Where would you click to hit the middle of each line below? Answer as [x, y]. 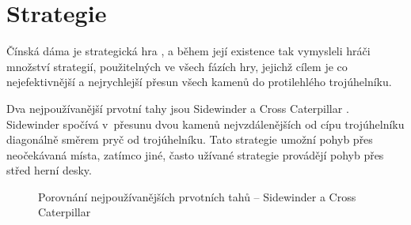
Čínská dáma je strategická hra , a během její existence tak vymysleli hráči [188, 51]
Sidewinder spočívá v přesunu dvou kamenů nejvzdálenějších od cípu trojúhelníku [205, 124]
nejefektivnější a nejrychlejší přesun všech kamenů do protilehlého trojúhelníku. [199, 82]
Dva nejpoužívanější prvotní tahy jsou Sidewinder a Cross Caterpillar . [178, 108]
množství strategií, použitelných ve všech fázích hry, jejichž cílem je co [177, 66]
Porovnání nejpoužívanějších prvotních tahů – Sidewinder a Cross [197, 196]
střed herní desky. [49, 170]
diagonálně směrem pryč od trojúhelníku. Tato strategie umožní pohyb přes [190, 139]
